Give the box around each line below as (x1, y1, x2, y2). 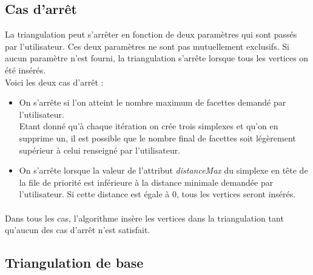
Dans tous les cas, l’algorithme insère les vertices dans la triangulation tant (5, 211, 284, 224)
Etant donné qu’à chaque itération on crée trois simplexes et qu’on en (19, 120, 278, 132)
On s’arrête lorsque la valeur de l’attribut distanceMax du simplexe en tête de (19, 164, 308, 177)
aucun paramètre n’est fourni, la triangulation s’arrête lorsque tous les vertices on (5, 52, 309, 64)
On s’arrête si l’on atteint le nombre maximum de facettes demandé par (19, 96, 286, 109)
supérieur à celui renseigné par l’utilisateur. (19, 143, 181, 156)
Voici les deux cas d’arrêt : (5, 75, 104, 88)
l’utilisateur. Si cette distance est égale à (19, 188, 170, 200)
